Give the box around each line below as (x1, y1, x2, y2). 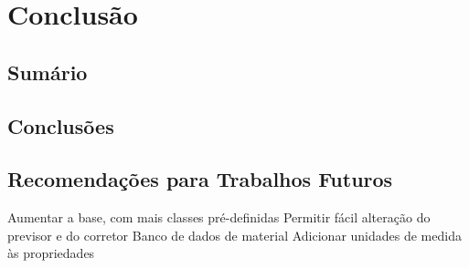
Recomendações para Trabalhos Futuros (7, 165, 393, 193)
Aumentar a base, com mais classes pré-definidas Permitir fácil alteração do (7, 208, 431, 227)
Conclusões (7, 111, 114, 139)
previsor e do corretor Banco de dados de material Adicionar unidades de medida (7, 225, 462, 244)
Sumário (7, 57, 88, 86)
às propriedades (7, 243, 95, 263)
